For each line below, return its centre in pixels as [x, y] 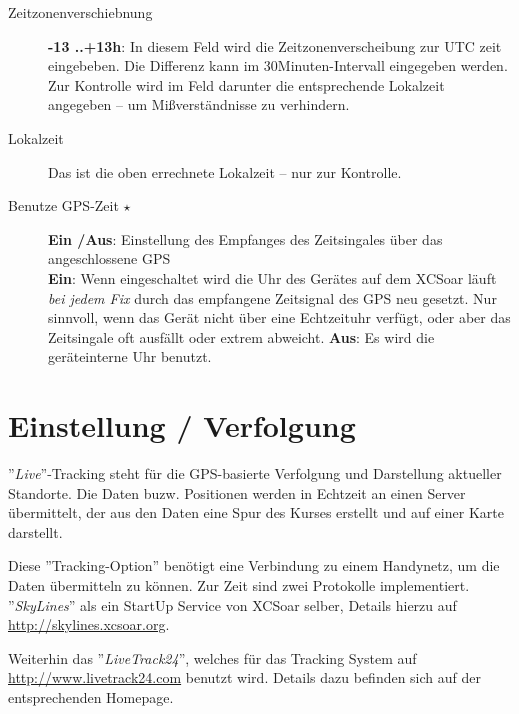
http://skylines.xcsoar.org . [89, 624]
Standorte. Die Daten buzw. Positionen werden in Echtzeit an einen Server [237, 492]
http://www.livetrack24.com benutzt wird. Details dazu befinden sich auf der [245, 677]
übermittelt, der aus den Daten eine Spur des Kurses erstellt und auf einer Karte [256, 512]
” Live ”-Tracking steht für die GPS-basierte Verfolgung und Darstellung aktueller [255, 473]
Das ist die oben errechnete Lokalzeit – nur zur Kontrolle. [225, 171]
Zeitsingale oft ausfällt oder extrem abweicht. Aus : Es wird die [241, 336]
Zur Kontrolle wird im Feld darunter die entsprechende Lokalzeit [246, 84]
